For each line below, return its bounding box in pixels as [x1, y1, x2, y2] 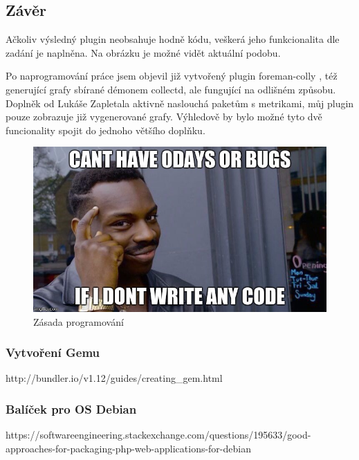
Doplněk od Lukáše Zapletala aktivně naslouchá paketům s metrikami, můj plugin [6, 95, 354, 110]
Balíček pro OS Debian [6, 400, 137, 417]
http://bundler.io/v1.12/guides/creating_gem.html [6, 371, 223, 385]
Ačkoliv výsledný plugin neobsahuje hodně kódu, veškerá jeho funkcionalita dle [6, 32, 340, 46]
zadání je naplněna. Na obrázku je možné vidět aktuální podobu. [6, 45, 281, 59]
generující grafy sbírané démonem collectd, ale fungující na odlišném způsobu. [6, 82, 336, 96]
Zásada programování [33, 314, 124, 329]
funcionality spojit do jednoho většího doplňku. [6, 122, 205, 137]
